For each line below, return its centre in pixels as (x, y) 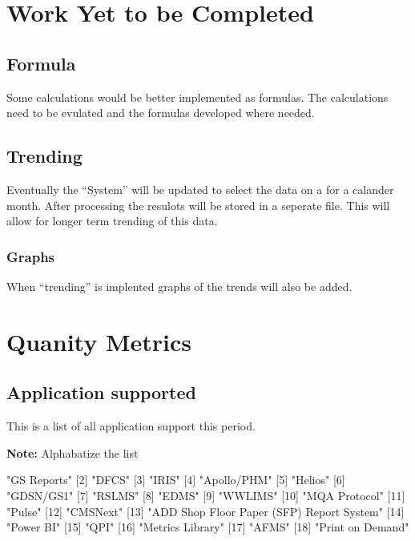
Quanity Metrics (99, 341)
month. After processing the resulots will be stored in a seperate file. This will (198, 205)
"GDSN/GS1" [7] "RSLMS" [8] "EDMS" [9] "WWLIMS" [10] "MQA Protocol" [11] (206, 495)
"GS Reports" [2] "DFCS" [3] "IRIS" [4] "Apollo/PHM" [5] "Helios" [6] (176, 480)
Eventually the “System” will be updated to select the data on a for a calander (200, 189)
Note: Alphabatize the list (73, 452)
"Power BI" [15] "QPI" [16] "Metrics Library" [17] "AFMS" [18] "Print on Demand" (208, 527)
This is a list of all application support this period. (131, 426)
